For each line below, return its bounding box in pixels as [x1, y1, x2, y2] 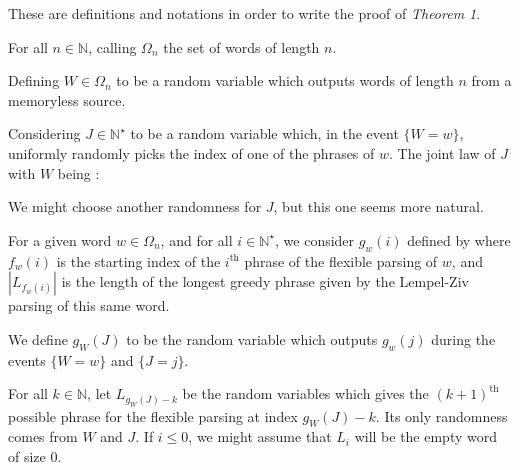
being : [57, 162, 100, 183]
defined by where [407, 229, 511, 250]
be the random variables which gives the [182, 383, 429, 404]
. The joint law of [389, 142, 496, 163]
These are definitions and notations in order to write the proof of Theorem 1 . [8, 3, 481, 23]
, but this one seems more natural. [273, 196, 484, 217]
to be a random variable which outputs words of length [116, 70, 454, 91]
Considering [8, 123, 81, 144]
